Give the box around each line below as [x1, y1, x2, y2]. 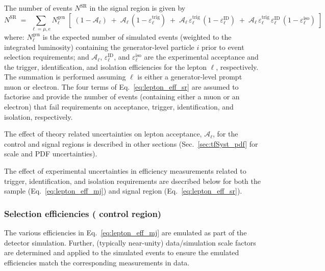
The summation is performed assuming [4, 71, 126, 82]
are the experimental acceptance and [144, 51, 259, 62]
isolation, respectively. [4, 111, 73, 122]
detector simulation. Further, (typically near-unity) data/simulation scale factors [4, 237, 256, 248]
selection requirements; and [4, 51, 89, 62]
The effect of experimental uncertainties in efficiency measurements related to [4, 166, 246, 176]
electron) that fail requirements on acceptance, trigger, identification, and [4, 101, 234, 112]
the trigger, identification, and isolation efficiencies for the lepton [4, 61, 207, 72]
